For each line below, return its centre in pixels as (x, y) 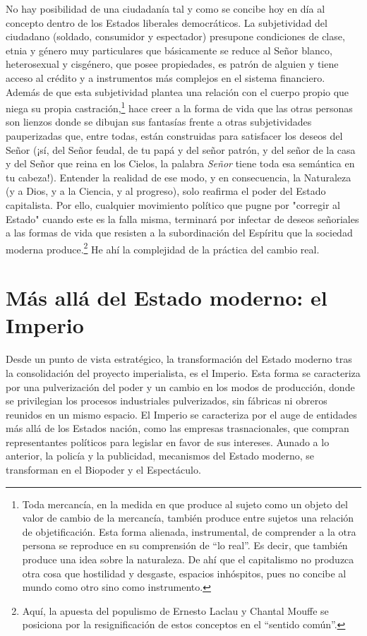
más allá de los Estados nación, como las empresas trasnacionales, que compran (178, 428)
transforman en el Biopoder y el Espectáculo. (103, 470)
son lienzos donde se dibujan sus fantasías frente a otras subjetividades (159, 122)
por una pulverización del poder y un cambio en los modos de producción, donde (180, 386)
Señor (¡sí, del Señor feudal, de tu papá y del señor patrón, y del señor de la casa (181, 149)
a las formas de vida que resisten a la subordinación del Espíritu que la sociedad (179, 233)
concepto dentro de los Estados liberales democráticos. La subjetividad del (167, 22)
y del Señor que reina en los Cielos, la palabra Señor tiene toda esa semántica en (180, 163)
